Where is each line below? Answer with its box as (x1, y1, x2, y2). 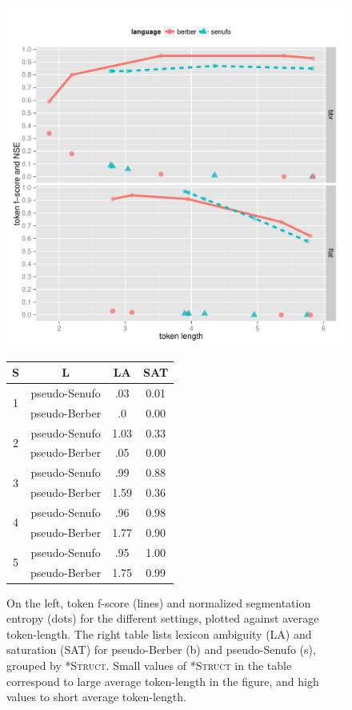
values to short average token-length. (6, 688, 186, 705)
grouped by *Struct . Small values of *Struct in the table (6, 657, 292, 673)
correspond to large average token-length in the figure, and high (6, 672, 319, 689)
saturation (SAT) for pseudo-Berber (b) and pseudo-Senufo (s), (6, 641, 316, 658)
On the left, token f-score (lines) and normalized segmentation (6, 594, 311, 611)
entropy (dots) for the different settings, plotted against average (6, 610, 319, 627)
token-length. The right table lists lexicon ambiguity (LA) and (6, 625, 312, 642)
